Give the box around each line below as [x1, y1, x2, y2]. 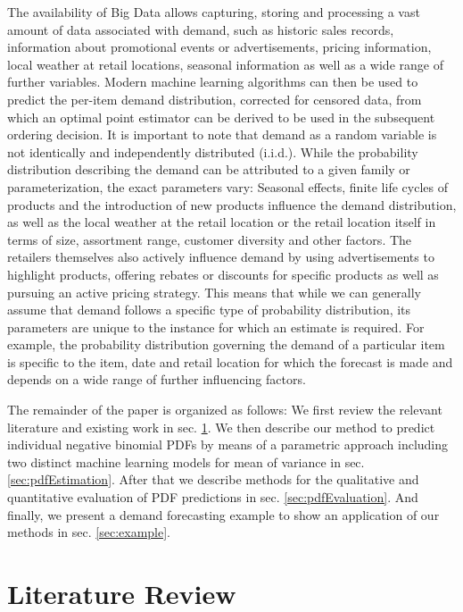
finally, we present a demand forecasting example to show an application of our [7, 505, 440, 524]
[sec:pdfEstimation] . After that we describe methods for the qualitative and [7, 470, 419, 489]
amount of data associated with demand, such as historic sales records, [7, 20, 394, 38]
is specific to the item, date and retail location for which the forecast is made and [7, 352, 453, 371]
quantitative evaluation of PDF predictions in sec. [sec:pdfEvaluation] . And [7, 488, 418, 507]
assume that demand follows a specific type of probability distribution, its [7, 300, 411, 319]
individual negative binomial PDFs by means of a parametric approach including [7, 435, 449, 454]
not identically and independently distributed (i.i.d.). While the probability [7, 142, 418, 161]
